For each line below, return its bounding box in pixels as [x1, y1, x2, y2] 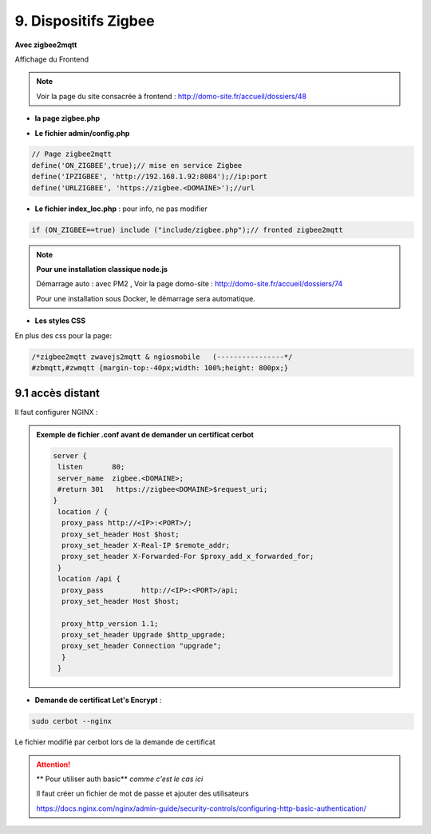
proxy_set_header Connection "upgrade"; [61, 641, 222, 651]
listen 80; [57, 462, 125, 472]
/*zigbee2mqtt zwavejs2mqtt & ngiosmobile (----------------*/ [31, 352, 293, 361]
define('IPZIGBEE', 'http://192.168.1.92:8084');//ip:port [31, 172, 267, 182]
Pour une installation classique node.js [36, 265, 168, 273]
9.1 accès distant [14, 386, 100, 400]
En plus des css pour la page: [14, 330, 112, 340]
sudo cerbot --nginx [31, 716, 112, 726]
